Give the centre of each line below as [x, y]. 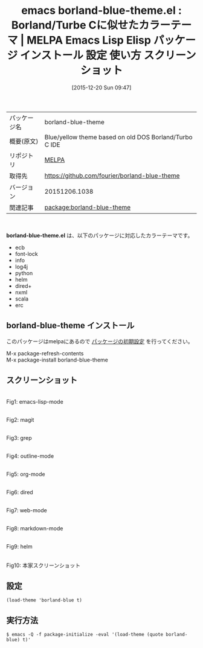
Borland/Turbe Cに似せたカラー [91, 25]
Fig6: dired [20, 492]
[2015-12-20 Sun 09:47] [101, 87]
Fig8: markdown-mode [35, 528]
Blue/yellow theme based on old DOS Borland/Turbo [118, 137]
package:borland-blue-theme [88, 207]
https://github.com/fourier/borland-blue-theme [112, 176]
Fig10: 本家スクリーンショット [43, 565]
